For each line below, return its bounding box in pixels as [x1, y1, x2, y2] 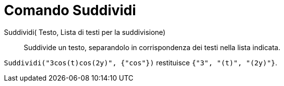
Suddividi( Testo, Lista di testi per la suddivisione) [4, 28, 166, 36]
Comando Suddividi [4, 2, 136, 19]
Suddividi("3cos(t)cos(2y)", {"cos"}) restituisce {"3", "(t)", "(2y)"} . [4, 58, 278, 67]
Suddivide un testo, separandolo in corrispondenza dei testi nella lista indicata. [24, 43, 281, 52]
